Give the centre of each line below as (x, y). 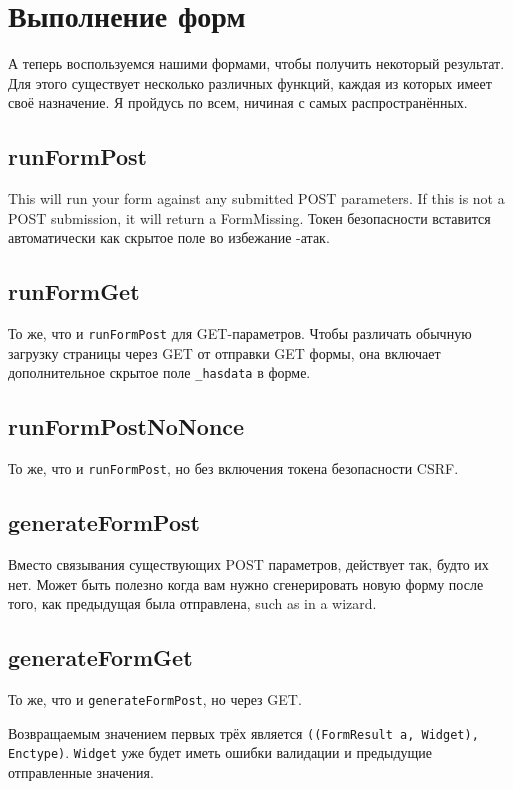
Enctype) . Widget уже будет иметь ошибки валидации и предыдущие (220, 752)
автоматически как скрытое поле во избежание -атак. (169, 237)
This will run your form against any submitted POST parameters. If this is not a (256, 198)
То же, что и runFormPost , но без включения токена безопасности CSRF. (233, 468)
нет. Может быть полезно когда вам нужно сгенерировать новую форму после (246, 583)
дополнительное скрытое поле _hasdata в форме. (159, 372)
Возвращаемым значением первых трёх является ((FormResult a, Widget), (243, 732)
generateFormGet (100, 657)
